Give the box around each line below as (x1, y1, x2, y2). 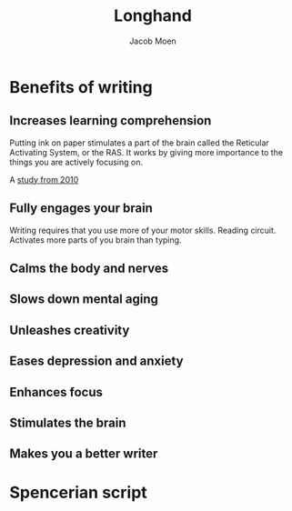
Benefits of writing (9, 76, 153, 97)
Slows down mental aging (9, 292, 159, 307)
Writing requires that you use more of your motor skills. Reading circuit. (9, 225, 277, 235)
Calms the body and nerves (9, 260, 169, 276)
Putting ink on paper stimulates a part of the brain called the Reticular (9, 137, 270, 148)
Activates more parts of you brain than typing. (9, 234, 182, 245)
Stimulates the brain (9, 415, 126, 430)
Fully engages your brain (9, 201, 153, 216)
